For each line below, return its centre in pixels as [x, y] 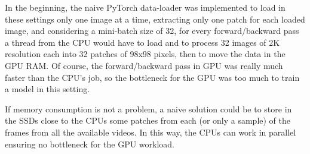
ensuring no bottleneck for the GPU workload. [90, 144]
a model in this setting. [47, 89]
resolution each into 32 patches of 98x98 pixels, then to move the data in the [145, 54]
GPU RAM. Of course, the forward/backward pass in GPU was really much [144, 65]
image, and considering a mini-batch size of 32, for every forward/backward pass [152, 31]
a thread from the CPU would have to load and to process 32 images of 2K [142, 42]
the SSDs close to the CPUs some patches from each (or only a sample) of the [148, 120]
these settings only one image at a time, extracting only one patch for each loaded [155, 19]
